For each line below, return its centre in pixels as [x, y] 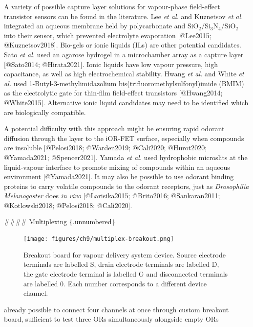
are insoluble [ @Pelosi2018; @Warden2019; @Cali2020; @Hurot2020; [105, 148]
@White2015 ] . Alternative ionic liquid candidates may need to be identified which [126, 102]
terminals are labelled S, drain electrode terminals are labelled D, [121, 264]
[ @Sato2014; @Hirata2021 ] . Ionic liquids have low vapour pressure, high [111, 64]
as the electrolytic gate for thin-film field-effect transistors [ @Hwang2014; [113, 93]
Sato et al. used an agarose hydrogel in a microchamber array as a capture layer [124, 54]
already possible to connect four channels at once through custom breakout [116, 309]
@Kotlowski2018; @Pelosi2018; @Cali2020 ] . [68, 205]
